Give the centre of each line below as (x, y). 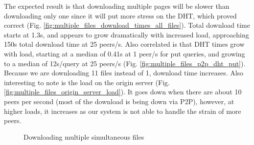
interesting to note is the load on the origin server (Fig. (87, 82)
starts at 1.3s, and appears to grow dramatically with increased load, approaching (127, 34)
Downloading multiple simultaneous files (84, 136)
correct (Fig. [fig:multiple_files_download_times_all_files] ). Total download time (127, 25)
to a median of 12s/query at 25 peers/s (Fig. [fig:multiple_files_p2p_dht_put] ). (125, 63)
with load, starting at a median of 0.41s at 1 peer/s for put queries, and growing (125, 53)
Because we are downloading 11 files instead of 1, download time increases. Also (124, 73)
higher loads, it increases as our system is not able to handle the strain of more (123, 111)
